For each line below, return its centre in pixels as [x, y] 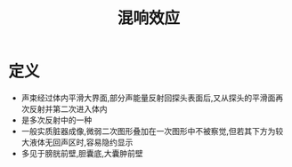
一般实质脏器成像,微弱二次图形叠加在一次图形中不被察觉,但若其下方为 [148, 131]
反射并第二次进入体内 [68, 108]
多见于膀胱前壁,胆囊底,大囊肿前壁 [82, 153]
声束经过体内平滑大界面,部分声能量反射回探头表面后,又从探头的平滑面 [148, 98]
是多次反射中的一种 [57, 120]
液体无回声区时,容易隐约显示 [81, 142]
